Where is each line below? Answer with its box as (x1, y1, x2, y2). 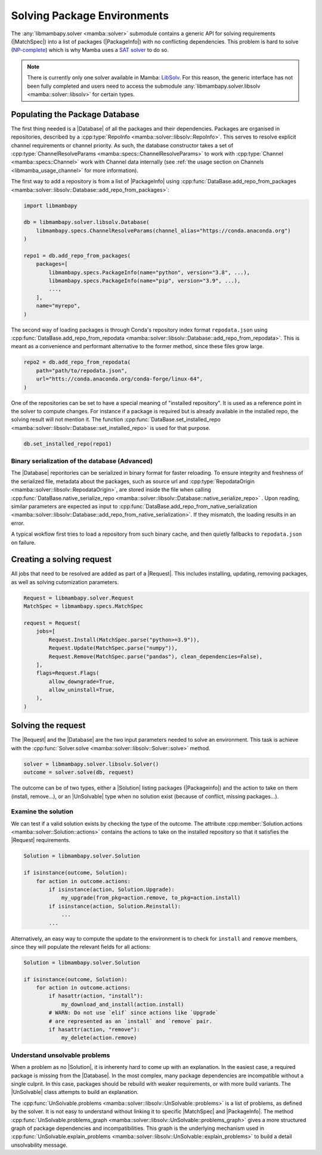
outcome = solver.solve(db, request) (23, 769, 134, 776)
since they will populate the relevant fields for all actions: (11, 943, 151, 950)
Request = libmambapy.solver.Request (23, 594, 134, 601)
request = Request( (23, 619, 80, 626)
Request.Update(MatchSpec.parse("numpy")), (48, 645, 178, 652)
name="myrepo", (36, 302, 80, 309)
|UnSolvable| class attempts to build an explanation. (11, 1089, 139, 1096)
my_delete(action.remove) (61, 1034, 137, 1042)
